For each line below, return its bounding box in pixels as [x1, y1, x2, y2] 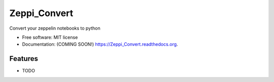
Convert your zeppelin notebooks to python [9, 25, 101, 31]
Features [9, 54, 38, 63]
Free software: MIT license [22, 34, 78, 40]
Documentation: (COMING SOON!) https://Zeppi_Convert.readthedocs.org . [22, 41, 178, 47]
